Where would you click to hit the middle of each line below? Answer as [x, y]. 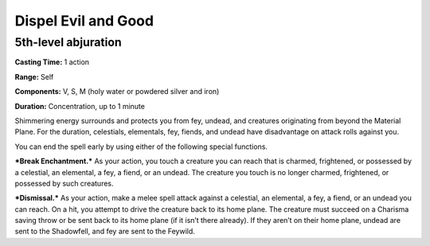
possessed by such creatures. [64, 183]
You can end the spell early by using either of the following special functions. [141, 146]
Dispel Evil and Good [84, 21]
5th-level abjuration [68, 42]
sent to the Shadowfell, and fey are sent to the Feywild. [105, 232]
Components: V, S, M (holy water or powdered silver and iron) [117, 92]
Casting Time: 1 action [52, 62]
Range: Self [34, 76]
